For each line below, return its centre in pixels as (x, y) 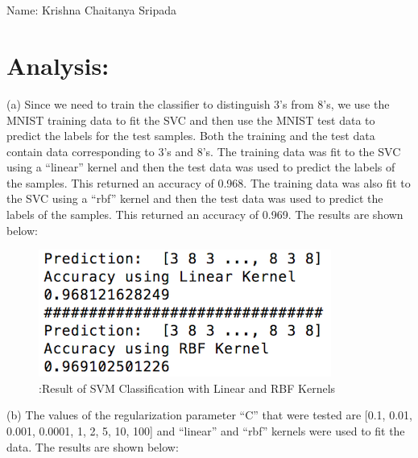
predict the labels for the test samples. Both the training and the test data (191, 136)
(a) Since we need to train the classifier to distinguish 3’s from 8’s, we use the (198, 103)
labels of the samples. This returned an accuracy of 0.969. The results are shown (205, 215)
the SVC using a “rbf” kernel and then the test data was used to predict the (195, 198)
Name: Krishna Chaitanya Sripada (91, 10)
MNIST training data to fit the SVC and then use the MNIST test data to (191, 120)
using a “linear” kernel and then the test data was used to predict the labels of (201, 167)
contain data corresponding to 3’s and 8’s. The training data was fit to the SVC (204, 151)
